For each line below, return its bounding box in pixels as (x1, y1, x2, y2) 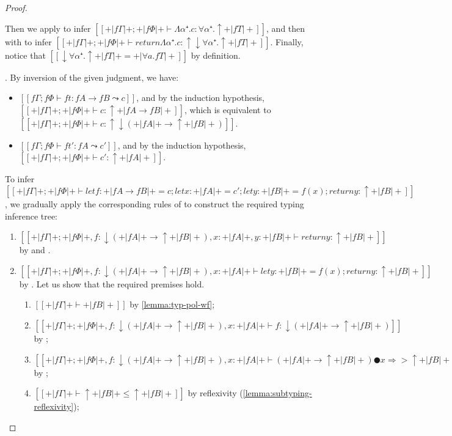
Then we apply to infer (5, 21, 91, 34)
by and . (19, 243, 51, 256)
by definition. (191, 48, 241, 61)
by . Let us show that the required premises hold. (19, 277, 205, 290)
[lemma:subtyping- (242, 386, 312, 399)
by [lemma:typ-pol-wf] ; (129, 298, 215, 311)
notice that (5, 48, 46, 61)
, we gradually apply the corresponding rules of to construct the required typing (5, 197, 304, 210)
